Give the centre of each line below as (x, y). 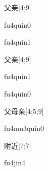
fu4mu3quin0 (24, 128)
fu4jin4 (15, 163)
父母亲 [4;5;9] (24, 111)
